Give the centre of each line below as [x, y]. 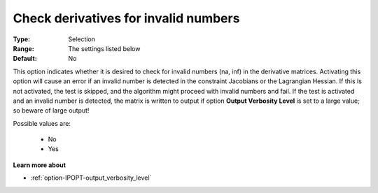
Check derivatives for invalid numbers [126, 18]
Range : [23, 48]
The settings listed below [104, 48]
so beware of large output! [51, 110]
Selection [82, 39]
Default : [25, 59]
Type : [22, 39]
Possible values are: [42, 123]
